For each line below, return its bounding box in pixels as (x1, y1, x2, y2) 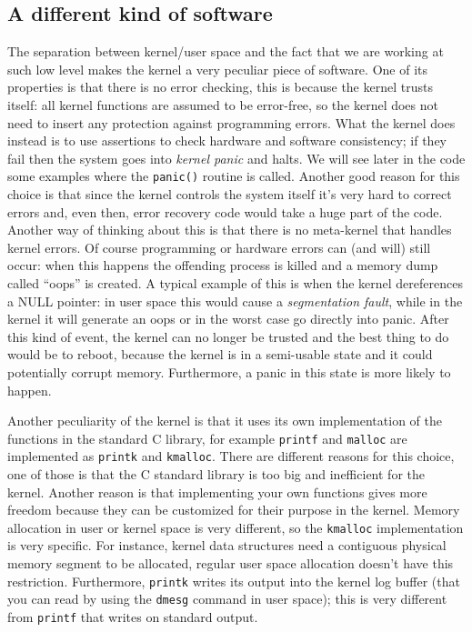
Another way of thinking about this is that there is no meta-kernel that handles (7, 220, 452, 239)
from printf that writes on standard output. (7, 607, 258, 626)
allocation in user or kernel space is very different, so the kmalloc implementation (7, 517, 464, 537)
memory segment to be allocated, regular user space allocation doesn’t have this (7, 554, 454, 573)
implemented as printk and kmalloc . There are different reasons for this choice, (7, 446, 455, 466)
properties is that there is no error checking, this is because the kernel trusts (7, 77, 433, 96)
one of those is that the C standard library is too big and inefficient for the (7, 465, 425, 484)
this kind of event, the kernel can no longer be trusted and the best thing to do (7, 326, 449, 346)
